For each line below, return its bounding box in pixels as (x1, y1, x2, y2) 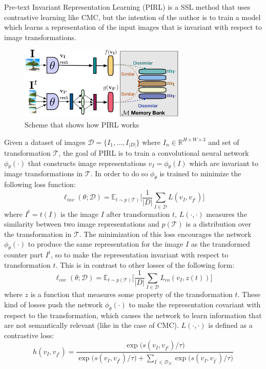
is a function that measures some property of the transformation (30, 289, 233, 300)
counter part (4, 249, 43, 260)
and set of (208, 136, 239, 147)
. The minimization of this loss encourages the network (79, 228, 252, 239)
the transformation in (4, 228, 72, 239)
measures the (206, 208, 247, 219)
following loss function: (4, 179, 76, 190)
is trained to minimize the (159, 168, 241, 179)
